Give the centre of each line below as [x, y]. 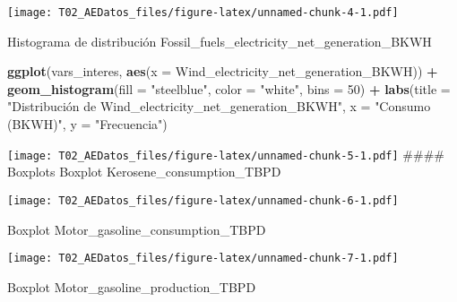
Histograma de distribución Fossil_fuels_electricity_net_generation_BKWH [220, 41]
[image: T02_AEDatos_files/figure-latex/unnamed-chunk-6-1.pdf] [203, 200]
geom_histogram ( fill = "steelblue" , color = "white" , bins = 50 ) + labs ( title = [229, 88]
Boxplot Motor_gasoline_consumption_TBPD [137, 229]
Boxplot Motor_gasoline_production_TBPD [132, 286]
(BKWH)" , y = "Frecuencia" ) [87, 124]
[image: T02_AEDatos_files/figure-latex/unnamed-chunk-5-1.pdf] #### [226, 154]
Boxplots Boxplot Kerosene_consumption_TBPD [144, 172]
